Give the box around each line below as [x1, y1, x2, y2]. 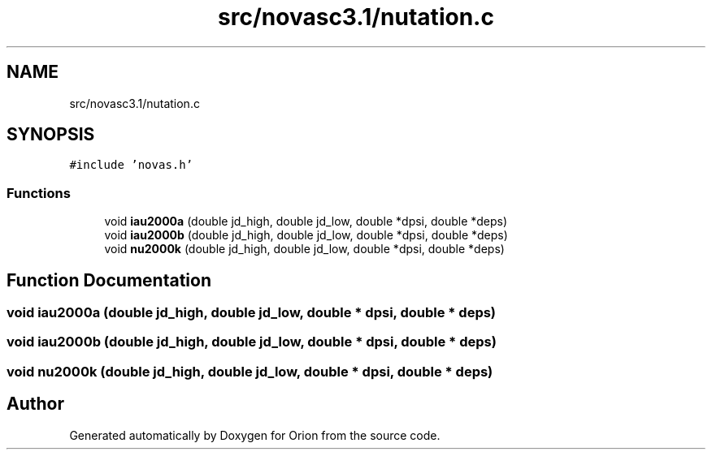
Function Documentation [7, 269, 211, 290]
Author [7, 394, 64, 415]
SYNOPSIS [7, 124, 95, 145]
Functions [7, 184, 71, 201]
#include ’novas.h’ [69, 158, 193, 172]
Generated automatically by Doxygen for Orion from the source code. [69, 428, 441, 442]
